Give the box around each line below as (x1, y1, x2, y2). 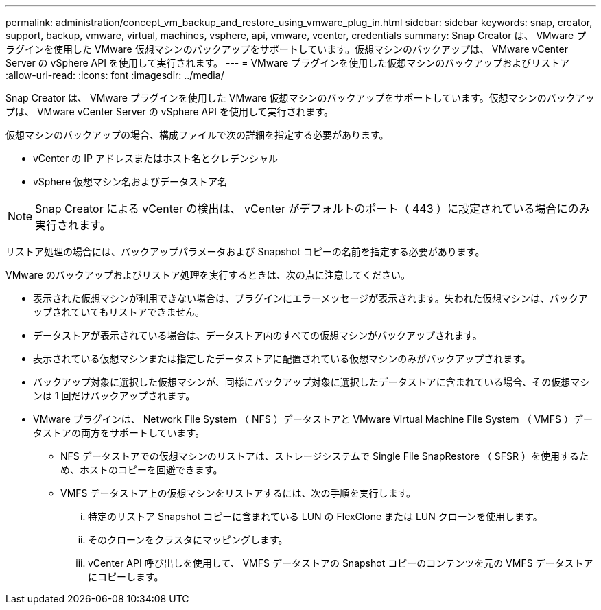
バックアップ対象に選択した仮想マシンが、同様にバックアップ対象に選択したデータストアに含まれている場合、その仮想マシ (33, 376, 590, 388)
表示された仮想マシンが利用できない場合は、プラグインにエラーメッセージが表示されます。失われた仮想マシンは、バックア (33, 292, 589, 304)
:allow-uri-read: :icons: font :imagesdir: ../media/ (5, 69, 224, 81)
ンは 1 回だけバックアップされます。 (33, 390, 196, 401)
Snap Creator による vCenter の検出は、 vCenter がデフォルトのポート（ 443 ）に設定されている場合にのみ (35, 202, 590, 215)
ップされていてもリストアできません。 (33, 306, 205, 318)
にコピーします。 (88, 571, 164, 583)
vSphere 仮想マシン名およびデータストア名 (33, 176, 227, 187)
